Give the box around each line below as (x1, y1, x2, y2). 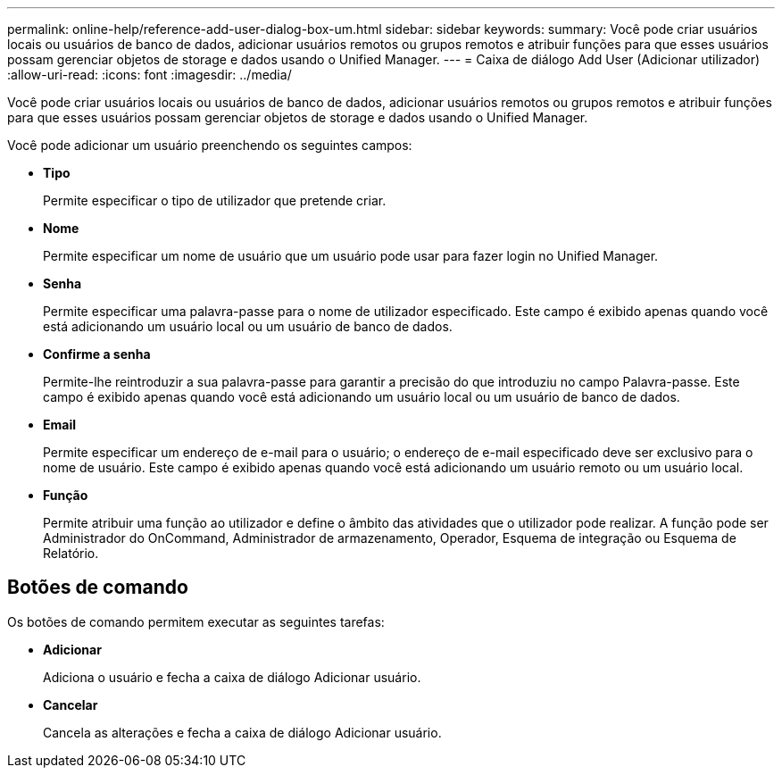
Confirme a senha (43, 346, 151, 362)
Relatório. (43, 546, 99, 561)
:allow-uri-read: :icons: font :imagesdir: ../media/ (7, 67, 292, 82)
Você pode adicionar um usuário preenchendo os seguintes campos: (7, 137, 412, 153)
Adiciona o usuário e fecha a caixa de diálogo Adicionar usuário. (43, 669, 421, 685)
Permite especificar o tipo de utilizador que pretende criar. (43, 193, 387, 208)
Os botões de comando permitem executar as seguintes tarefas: (7, 613, 385, 629)
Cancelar (43, 696, 98, 712)
